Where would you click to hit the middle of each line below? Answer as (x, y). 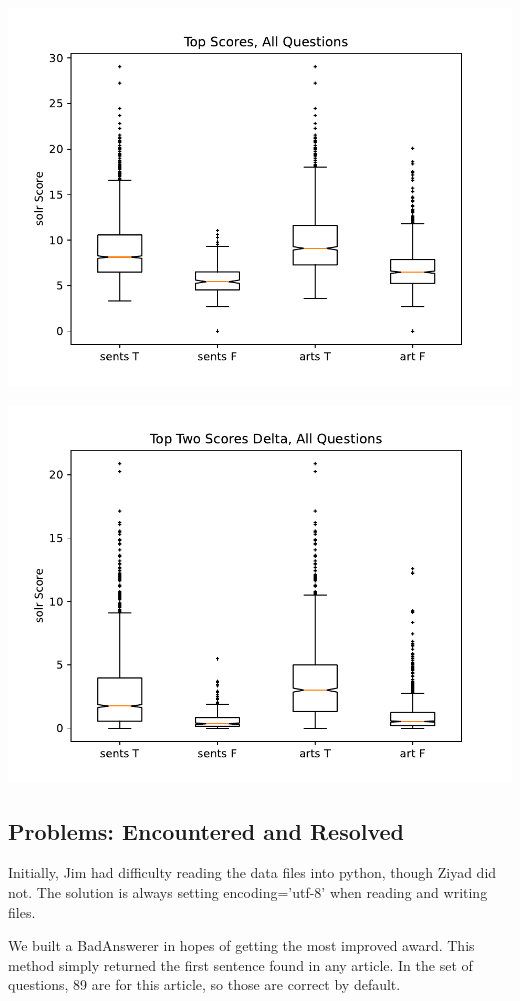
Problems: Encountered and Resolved (206, 830)
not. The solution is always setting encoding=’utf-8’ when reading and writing (248, 891)
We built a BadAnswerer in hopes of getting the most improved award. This (241, 945)
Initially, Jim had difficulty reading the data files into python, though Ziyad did (252, 872)
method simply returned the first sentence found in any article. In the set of (240, 964)
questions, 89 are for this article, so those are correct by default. (204, 984)
